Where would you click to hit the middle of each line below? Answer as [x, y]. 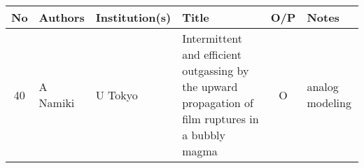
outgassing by [216, 70]
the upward [210, 86]
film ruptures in [220, 119]
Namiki [57, 103]
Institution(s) [133, 17]
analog [323, 86]
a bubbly [204, 135]
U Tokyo [117, 94]
